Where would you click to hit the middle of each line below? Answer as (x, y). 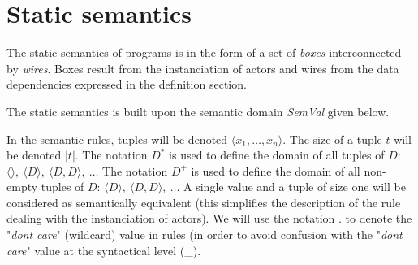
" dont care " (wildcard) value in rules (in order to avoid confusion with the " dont (205, 235)
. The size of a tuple (332, 139)
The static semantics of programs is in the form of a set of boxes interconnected (204, 52)
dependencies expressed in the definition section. (127, 84)
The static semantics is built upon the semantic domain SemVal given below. (198, 111)
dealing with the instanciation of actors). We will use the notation (171, 218)
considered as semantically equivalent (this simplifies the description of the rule (204, 202)
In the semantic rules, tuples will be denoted (117, 139)
